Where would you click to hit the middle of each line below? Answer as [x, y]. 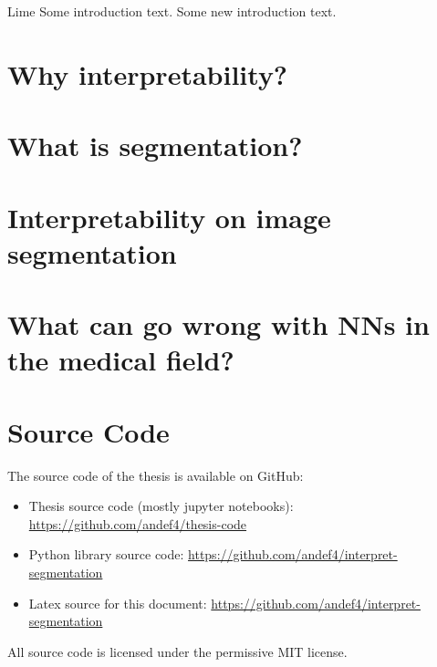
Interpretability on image [169, 217]
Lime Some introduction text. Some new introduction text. [172, 11]
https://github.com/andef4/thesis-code [138, 523]
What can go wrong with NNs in [218, 324]
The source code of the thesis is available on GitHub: [156, 475]
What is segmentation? [155, 146]
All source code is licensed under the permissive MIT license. [177, 651]
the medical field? [121, 360]
